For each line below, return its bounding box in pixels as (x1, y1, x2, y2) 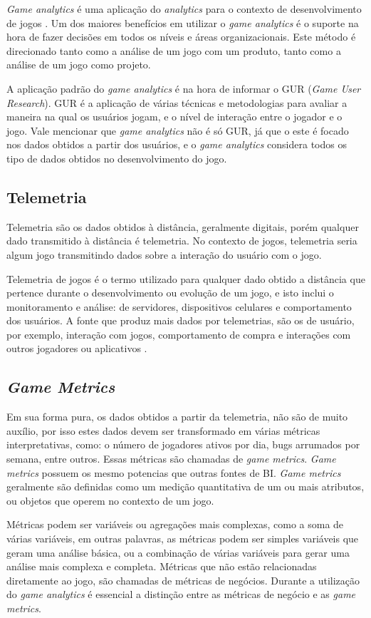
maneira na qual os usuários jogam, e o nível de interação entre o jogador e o (6, 109, 343, 124)
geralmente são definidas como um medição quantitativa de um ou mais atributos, (6, 479, 365, 494)
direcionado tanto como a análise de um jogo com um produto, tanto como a (6, 43, 341, 58)
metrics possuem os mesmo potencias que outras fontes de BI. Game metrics (6, 465, 341, 480)
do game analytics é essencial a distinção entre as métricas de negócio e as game (6, 587, 356, 602)
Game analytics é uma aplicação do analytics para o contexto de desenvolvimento (6, 1, 362, 16)
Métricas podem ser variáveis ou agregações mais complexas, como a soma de (6, 517, 344, 532)
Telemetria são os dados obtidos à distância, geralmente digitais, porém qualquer (6, 219, 359, 234)
